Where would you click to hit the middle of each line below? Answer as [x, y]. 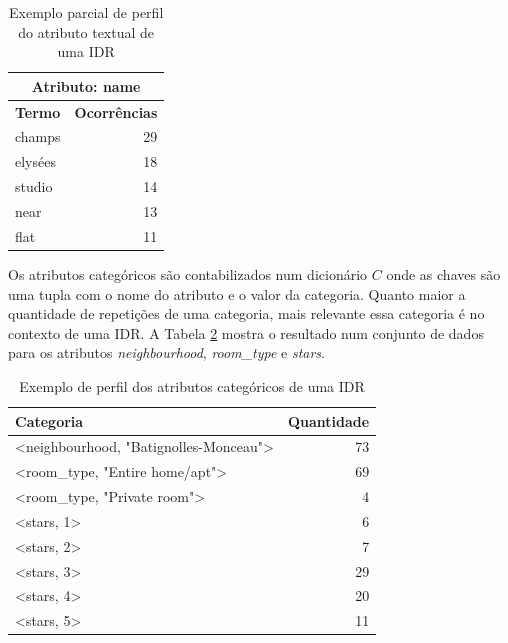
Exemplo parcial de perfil [86, 12]
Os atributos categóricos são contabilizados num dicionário [188, 273]
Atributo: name [86, 85]
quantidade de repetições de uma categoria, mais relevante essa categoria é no [246, 313]
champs [38, 136]
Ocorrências [116, 111]
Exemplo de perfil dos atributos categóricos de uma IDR [192, 385]
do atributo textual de [86, 31]
